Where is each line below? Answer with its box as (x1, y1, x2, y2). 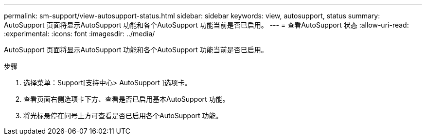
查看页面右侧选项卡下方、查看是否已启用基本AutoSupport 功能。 (23, 95, 230, 103)
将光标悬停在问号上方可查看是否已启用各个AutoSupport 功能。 (23, 111, 223, 120)
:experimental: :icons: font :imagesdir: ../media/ (4, 30, 155, 38)
